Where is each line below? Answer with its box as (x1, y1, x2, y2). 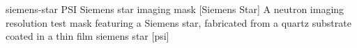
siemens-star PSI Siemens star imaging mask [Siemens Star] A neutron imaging (6, 2, 344, 16)
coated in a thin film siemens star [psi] (6, 29, 169, 43)
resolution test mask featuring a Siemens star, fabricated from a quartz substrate (6, 15, 351, 29)
